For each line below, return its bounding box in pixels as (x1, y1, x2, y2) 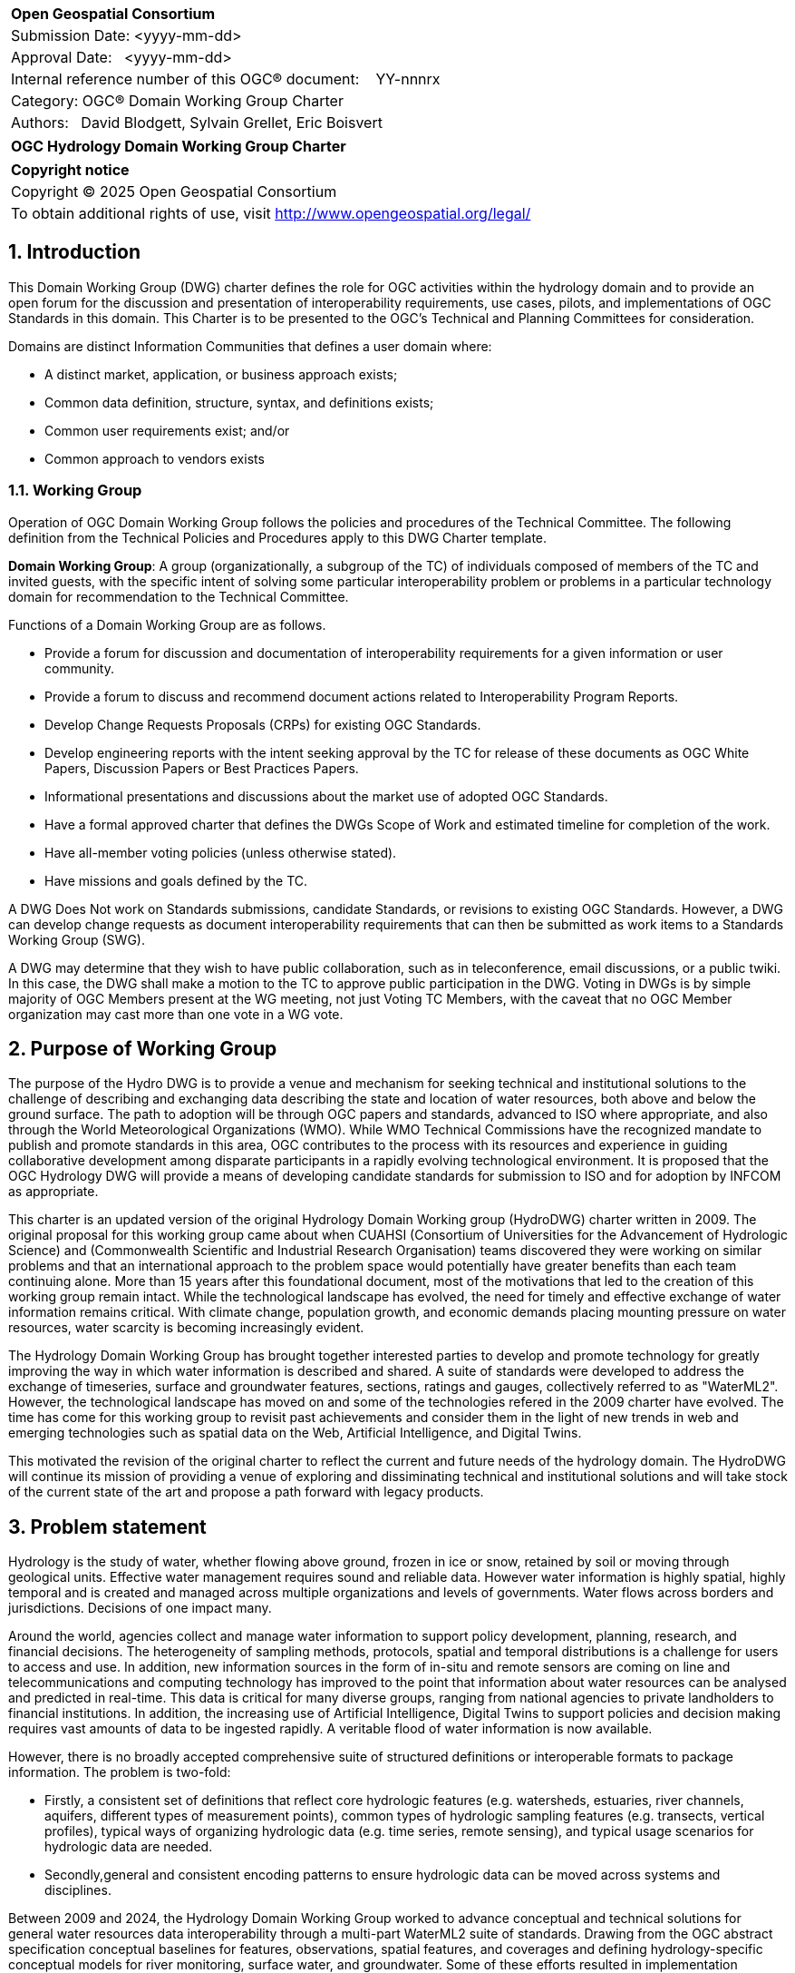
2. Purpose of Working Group (8, 1037, 277, 1061)
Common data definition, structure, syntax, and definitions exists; (44, 394, 434, 410)
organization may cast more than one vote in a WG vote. (8, 1006, 344, 1022)
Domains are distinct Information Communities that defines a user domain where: (8, 338, 492, 354)
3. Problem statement (8, 1515, 207, 1538)
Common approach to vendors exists (44, 450, 265, 466)
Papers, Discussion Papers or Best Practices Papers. (44, 760, 359, 776)
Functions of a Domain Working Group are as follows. (8, 616, 326, 633)
